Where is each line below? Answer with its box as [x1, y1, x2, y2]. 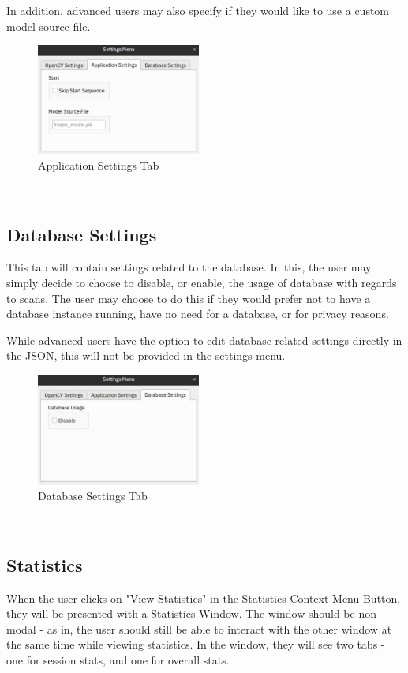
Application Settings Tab [38, 156, 159, 173]
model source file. [6, 17, 91, 34]
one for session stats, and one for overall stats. [6, 651, 230, 667]
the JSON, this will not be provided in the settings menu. [6, 347, 286, 364]
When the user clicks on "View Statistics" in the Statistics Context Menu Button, [6, 589, 401, 606]
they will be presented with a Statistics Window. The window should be [6, 605, 355, 622]
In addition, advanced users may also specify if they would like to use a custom [6, 2, 390, 18]
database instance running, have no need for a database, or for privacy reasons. [6, 305, 389, 322]
